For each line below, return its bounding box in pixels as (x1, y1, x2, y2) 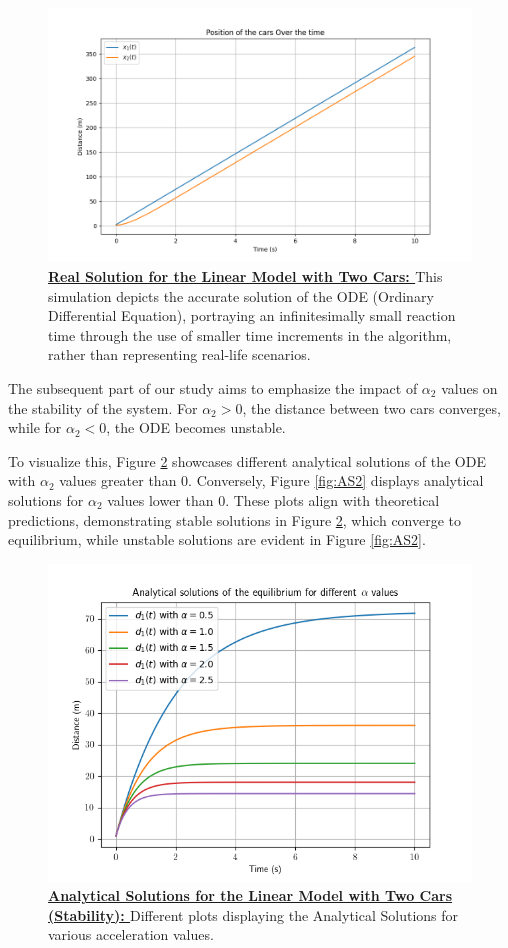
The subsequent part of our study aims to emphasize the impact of (8, 377, 418, 398)
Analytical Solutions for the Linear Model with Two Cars (48, 885, 452, 906)
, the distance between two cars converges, (242, 397, 501, 418)
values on (441, 377, 498, 398)
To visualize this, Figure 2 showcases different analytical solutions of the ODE (8, 450, 486, 471)
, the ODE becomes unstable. (106, 417, 286, 438)
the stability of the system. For (8, 397, 198, 418)
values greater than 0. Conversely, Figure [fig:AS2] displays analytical (59, 470, 484, 491)
